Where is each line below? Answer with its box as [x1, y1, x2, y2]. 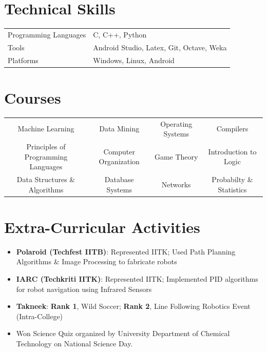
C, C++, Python [93, 29, 147, 40]
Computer [103, 146, 135, 157]
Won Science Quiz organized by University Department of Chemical [16, 328, 230, 339]
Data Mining [99, 123, 140, 134]
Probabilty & [212, 174, 253, 184]
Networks [161, 179, 191, 189]
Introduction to [208, 146, 257, 157]
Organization [99, 156, 140, 167]
